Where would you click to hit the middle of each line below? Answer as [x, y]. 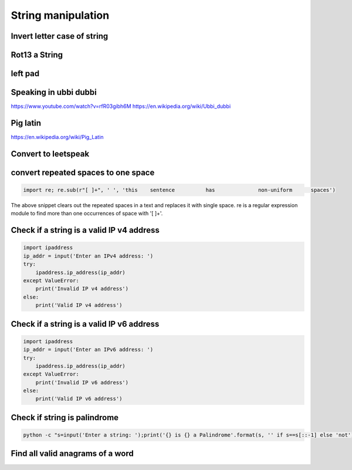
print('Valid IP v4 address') [79, 305]
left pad [25, 74]
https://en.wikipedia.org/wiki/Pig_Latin [57, 137]
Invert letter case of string [60, 36]
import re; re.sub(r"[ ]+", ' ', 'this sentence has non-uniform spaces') [179, 190]
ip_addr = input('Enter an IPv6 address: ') [88, 350]
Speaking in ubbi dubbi [54, 92]
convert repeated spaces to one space [83, 172]
